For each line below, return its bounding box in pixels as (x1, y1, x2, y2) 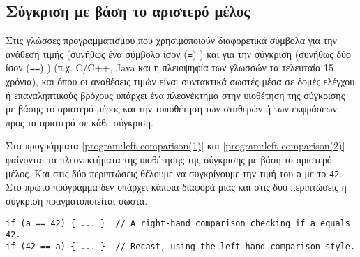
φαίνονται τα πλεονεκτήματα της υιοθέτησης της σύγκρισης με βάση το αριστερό (6, 152, 332, 167)
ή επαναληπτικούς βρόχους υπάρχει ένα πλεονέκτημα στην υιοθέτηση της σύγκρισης (6, 87, 345, 102)
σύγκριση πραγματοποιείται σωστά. (6, 193, 148, 207)
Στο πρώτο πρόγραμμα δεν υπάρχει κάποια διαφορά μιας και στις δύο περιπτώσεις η (6, 179, 347, 194)
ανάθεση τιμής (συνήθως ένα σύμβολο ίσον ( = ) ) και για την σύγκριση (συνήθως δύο (6, 46, 351, 61)
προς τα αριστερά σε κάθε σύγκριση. (6, 115, 153, 129)
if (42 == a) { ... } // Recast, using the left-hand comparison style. (6, 241, 356, 251)
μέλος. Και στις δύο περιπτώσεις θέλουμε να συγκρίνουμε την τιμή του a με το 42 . (6, 166, 343, 180)
